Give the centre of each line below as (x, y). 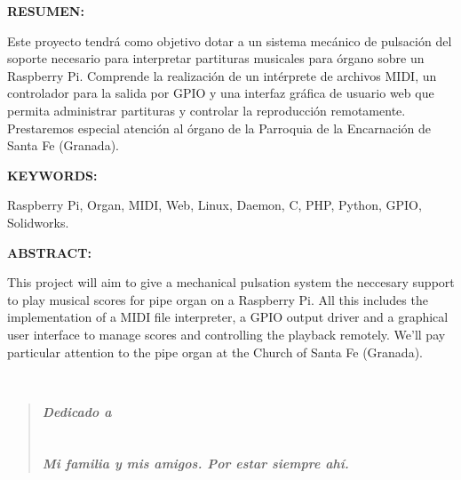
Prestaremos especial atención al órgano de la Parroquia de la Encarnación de (219, 128)
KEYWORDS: (52, 175)
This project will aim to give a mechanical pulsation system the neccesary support (231, 282)
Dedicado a (77, 411)
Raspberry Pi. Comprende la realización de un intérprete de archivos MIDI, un (222, 75)
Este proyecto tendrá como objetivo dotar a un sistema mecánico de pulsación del (230, 40)
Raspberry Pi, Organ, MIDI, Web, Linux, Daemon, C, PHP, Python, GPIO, (215, 205)
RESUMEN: (46, 11)
